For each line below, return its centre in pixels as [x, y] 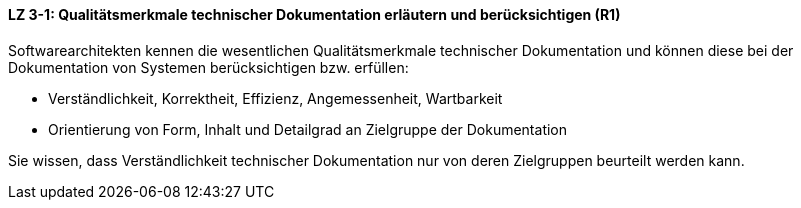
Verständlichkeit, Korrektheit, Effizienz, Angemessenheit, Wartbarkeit [275, 98]
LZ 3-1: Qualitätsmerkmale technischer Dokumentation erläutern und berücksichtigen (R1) [314, 14]
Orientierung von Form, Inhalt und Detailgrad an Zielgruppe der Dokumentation [308, 129]
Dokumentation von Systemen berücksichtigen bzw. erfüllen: [208, 67]
